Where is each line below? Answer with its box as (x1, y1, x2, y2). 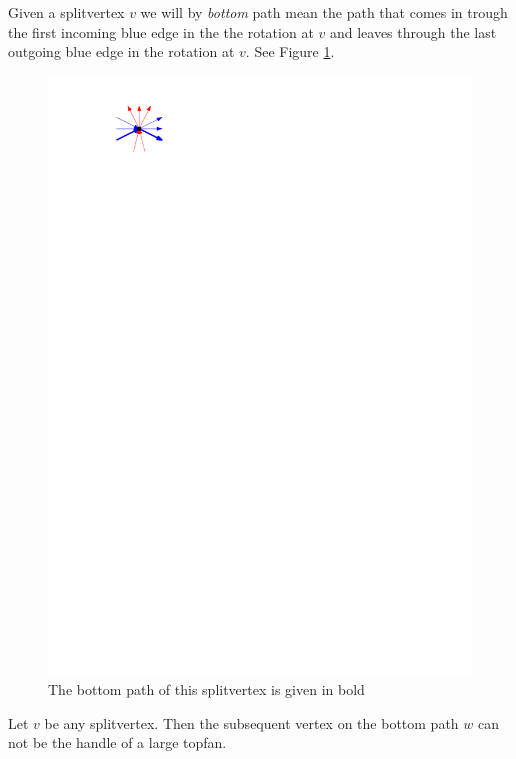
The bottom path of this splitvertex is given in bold (48, 679, 365, 700)
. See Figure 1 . (245, 41, 335, 62)
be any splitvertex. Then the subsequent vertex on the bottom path (44, 712, 459, 733)
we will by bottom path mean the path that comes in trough (140, 2, 508, 22)
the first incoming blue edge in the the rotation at (8, 21, 314, 42)
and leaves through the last (329, 21, 497, 42)
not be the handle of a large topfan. (8, 732, 227, 753)
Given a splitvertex (8, 2, 125, 22)
